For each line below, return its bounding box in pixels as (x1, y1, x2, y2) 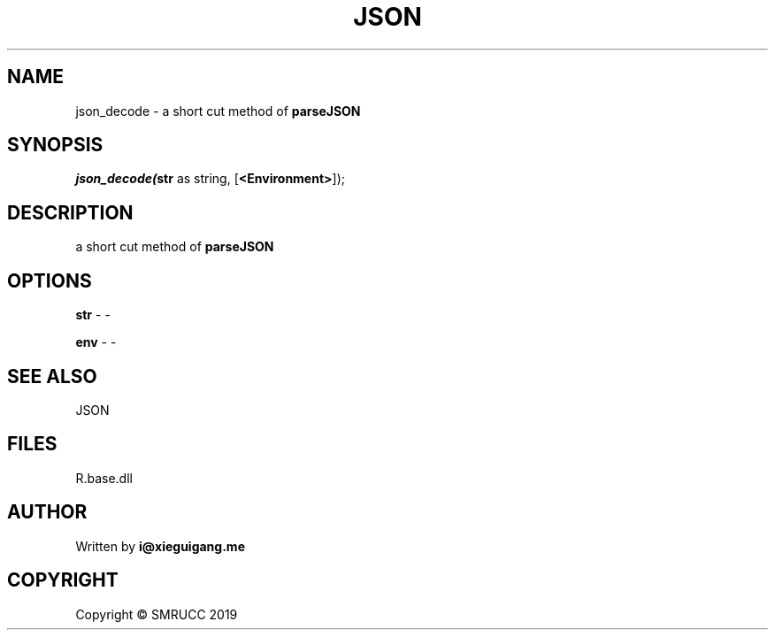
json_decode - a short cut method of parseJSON (75, 103, 361, 119)
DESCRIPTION (7, 201, 134, 224)
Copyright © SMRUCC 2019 (75, 606, 238, 622)
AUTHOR (7, 501, 88, 524)
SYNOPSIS (7, 134, 104, 157)
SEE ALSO (7, 365, 97, 388)
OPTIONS (7, 269, 92, 292)
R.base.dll (75, 470, 133, 486)
